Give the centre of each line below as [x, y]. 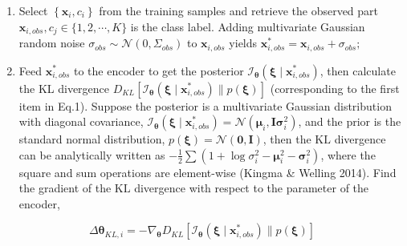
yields [243, 43]
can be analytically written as [92, 154]
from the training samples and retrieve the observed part [239, 10]
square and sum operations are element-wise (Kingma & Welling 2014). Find [208, 172]
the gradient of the [65, 188]
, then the [287, 139]
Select [33, 10]
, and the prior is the [350, 121]
